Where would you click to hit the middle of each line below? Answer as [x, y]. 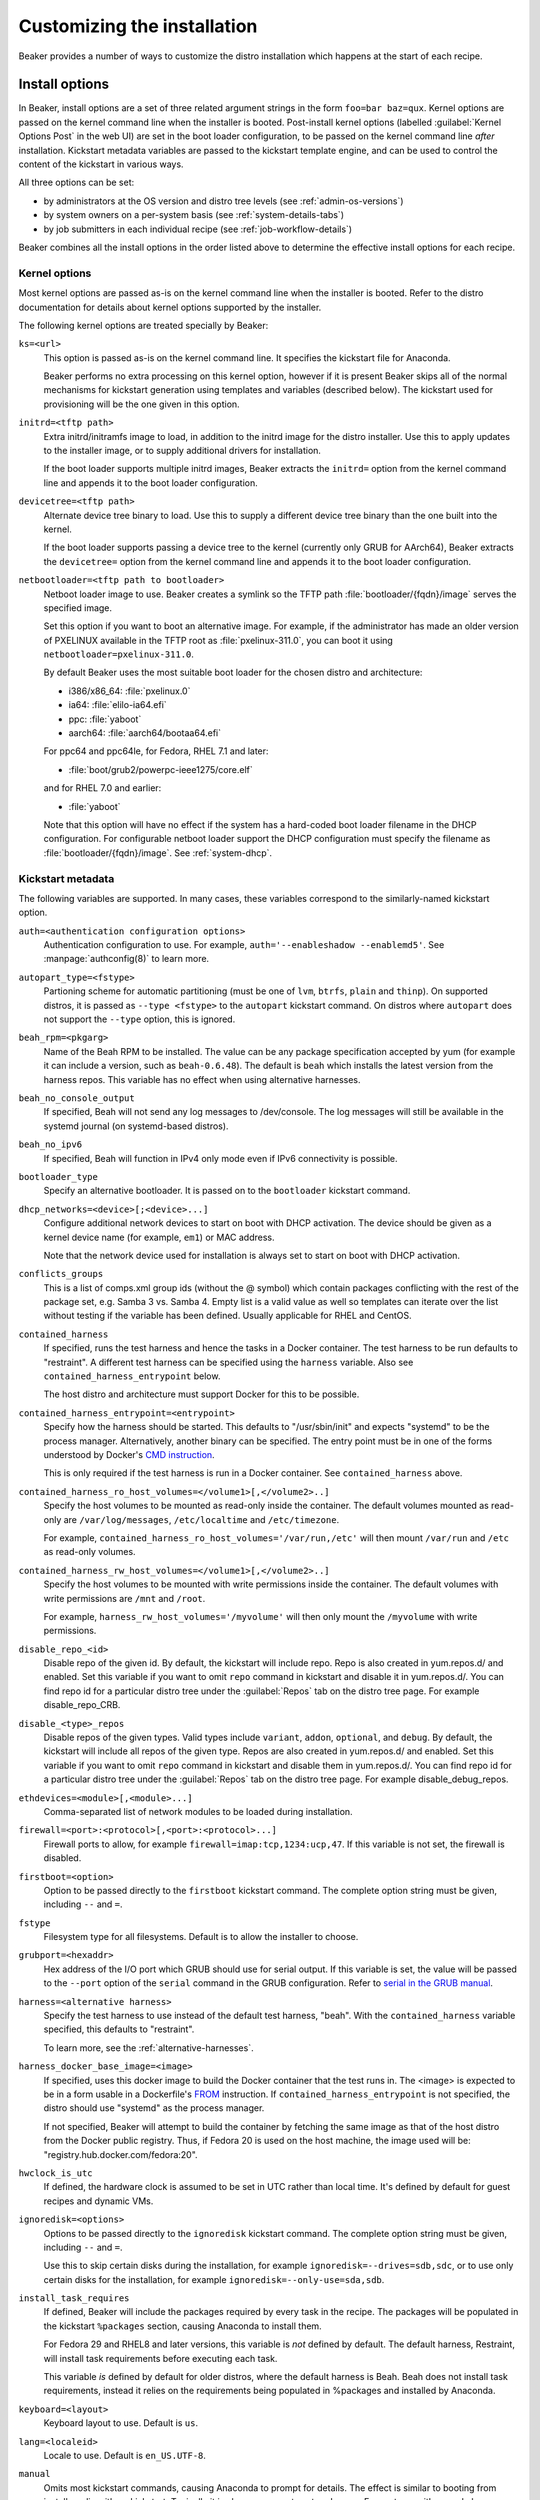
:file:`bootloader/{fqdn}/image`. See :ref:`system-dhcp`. [158, 852]
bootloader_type [58, 1176]
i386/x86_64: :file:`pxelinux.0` [129, 691]
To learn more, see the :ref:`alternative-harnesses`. [148, 2047]
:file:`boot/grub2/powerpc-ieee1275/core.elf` [161, 769]
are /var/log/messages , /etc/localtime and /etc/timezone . [201, 1519]
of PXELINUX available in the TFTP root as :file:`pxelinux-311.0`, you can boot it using [218, 640]
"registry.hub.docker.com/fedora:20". [121, 2154]
